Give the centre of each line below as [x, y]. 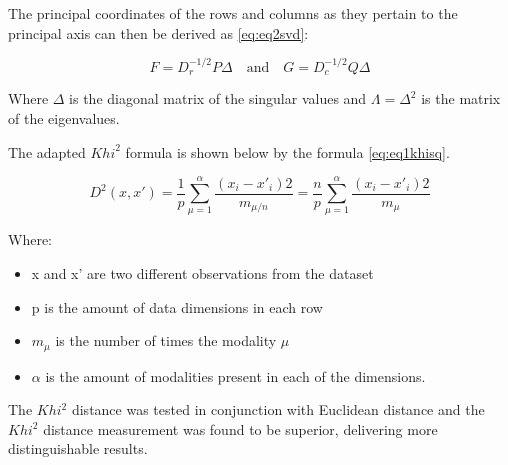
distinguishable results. [78, 448]
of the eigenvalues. [64, 118]
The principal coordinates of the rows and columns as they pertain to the [233, 13]
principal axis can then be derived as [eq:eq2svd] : [158, 32]
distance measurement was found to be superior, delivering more [240, 428]
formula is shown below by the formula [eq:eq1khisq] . [287, 151]
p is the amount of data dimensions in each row [177, 306]
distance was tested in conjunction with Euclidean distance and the [278, 409]
